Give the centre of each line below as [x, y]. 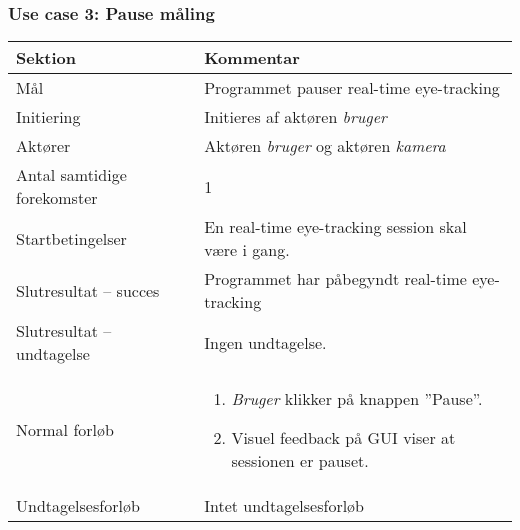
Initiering [48, 117]
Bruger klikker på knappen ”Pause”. [357, 399]
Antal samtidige [71, 175]
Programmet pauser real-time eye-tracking [352, 88]
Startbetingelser [71, 238]
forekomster [57, 198]
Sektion [46, 58]
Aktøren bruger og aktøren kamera [325, 146]
